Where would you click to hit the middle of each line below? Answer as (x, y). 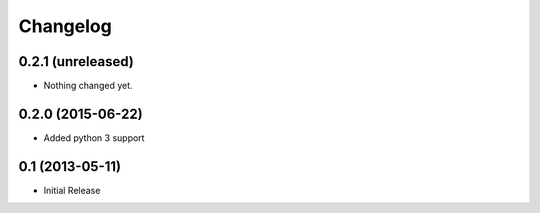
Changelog (65, 26)
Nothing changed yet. (88, 86)
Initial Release (72, 190)
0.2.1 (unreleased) (76, 61)
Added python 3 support (94, 137)
